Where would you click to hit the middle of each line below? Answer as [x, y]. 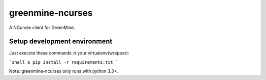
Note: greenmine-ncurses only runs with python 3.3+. [64, 71]
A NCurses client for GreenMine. [42, 27]
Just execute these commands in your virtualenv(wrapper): [69, 53]
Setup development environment [61, 41]
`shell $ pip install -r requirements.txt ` [64, 62]
